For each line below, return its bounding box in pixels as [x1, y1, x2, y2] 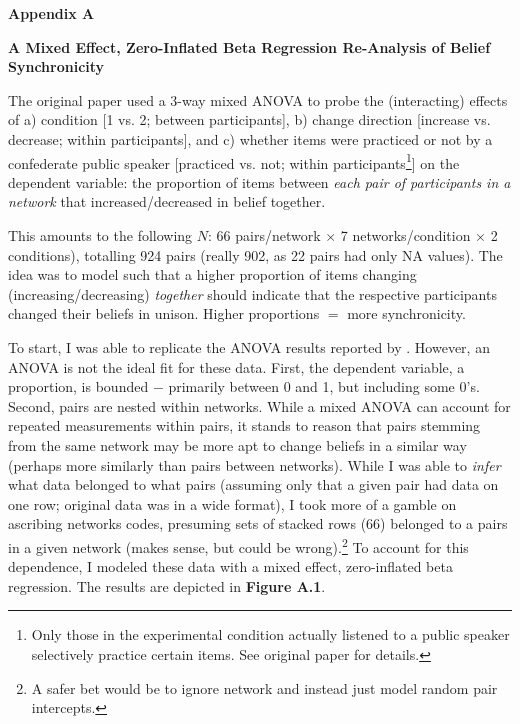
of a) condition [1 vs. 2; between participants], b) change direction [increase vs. [8, 109, 491, 130]
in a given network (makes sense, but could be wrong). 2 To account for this [8, 533, 469, 557]
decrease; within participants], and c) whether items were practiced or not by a [8, 128, 493, 149]
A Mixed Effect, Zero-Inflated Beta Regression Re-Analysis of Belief [8, 36, 491, 57]
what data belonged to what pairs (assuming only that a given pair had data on [8, 474, 499, 495]
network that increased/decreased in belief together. [8, 191, 326, 212]
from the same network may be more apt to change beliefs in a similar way [8, 434, 467, 455]
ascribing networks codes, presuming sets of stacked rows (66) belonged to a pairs [8, 513, 508, 534]
